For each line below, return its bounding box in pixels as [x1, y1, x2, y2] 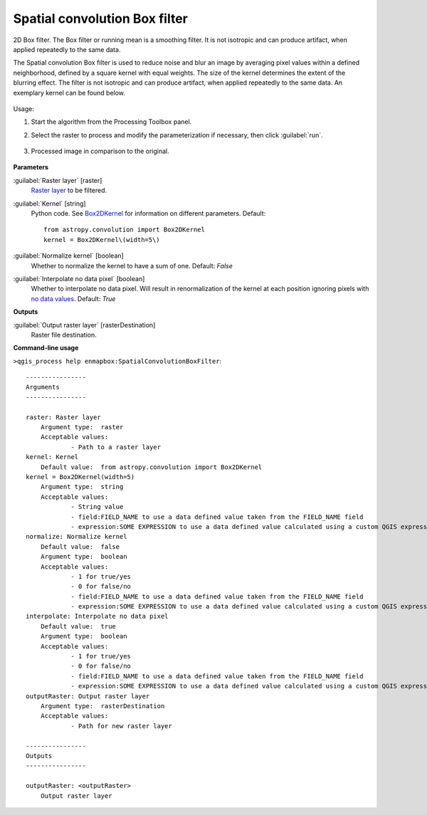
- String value [70, 503, 124, 511]
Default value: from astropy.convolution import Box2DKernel [40, 463, 263, 471]
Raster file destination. [31, 330, 97, 339]
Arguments [26, 383, 60, 391]
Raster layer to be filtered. [31, 186, 107, 195]
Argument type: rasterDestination [40, 702, 165, 710]
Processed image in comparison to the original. [31, 147, 170, 156]
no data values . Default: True [31, 294, 116, 303]
